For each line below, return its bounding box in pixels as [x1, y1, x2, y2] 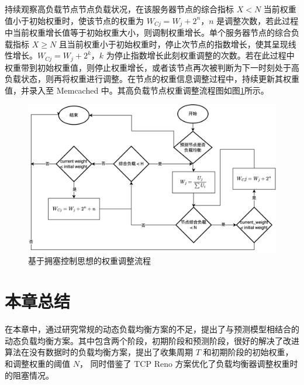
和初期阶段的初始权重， [203, 346, 293, 358]
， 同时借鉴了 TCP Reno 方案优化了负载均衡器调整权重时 [79, 357, 298, 369]
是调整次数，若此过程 [216, 14, 299, 26]
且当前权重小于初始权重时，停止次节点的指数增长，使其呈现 [58, 37, 288, 50]
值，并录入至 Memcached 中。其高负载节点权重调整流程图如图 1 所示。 [5, 84, 269, 96]
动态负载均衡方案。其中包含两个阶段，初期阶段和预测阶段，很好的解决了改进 [5, 334, 299, 346]
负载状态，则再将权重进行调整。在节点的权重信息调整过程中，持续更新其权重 [5, 73, 299, 85]
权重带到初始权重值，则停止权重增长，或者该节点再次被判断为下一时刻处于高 [5, 61, 299, 73]
